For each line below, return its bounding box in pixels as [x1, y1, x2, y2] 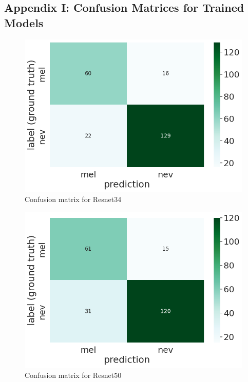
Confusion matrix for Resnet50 [25, 369, 122, 380]
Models [4, 14, 44, 30]
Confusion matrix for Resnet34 [25, 194, 122, 205]
